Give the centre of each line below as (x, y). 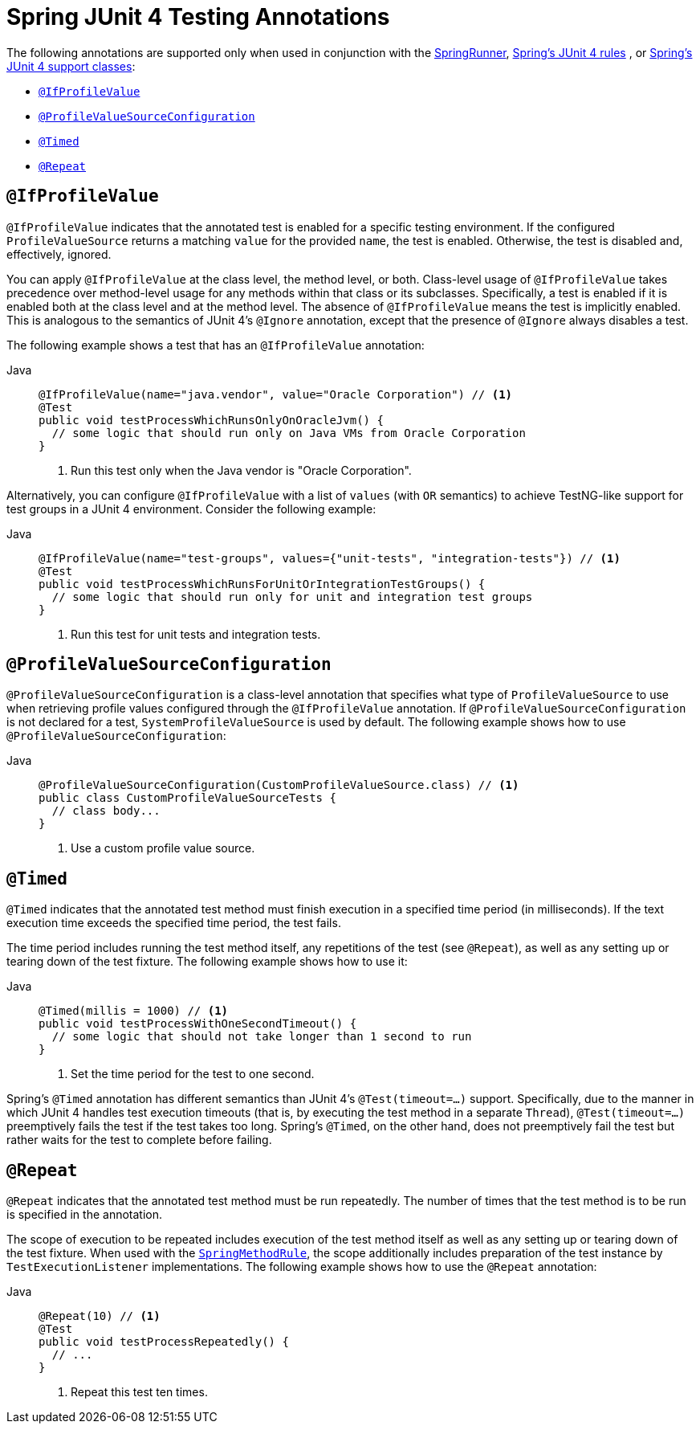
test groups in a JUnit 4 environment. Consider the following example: (191, 509)
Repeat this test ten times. (139, 1392)
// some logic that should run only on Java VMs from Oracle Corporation (289, 433)
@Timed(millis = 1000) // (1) (134, 1011)
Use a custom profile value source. (163, 848)
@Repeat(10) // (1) (100, 1316)
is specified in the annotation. (85, 1215)
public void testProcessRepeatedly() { (164, 1342)
